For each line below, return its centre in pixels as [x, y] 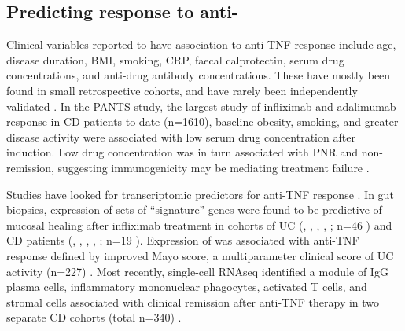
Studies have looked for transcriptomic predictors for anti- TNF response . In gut [200, 194]
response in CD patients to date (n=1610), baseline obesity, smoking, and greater [202, 121]
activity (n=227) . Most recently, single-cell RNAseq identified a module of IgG [197, 271]
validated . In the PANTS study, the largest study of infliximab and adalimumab [201, 106]
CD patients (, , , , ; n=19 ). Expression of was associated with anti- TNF [183, 240]
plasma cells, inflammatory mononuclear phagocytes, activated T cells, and [187, 287]
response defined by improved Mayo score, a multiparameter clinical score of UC [200, 255]
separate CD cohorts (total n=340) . [94, 317]
